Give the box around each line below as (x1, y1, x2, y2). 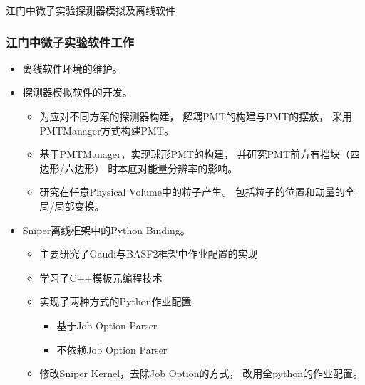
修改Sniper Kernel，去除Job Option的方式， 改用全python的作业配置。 (39, 366, 363, 381)
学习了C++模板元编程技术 (39, 270, 163, 285)
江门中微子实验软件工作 (6, 33, 134, 51)
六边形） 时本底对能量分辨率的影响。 (64, 160, 238, 175)
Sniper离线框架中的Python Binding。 (22, 222, 190, 237)
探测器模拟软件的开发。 (22, 85, 133, 100)
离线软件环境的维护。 (22, 60, 123, 75)
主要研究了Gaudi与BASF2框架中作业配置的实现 (39, 246, 258, 261)
